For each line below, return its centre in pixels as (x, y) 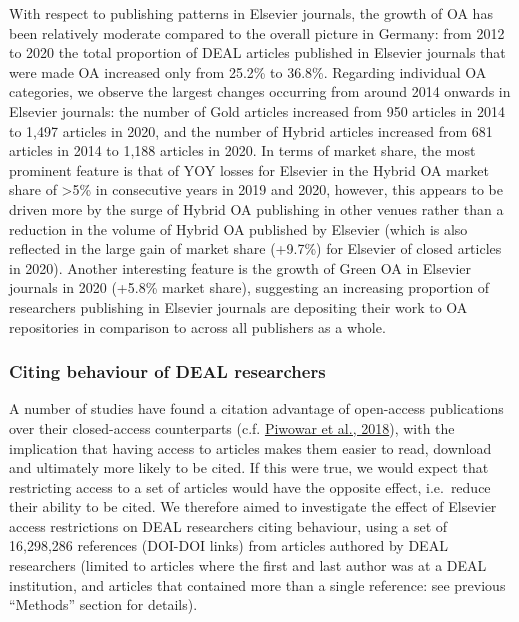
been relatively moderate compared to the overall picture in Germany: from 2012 (257, 32)
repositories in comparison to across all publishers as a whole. (197, 326)
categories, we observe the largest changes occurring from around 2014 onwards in (260, 91)
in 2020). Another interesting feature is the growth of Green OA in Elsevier (240, 267)
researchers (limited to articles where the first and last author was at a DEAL (248, 565)
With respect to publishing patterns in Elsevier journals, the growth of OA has (251, 13)
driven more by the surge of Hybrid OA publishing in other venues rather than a (256, 208)
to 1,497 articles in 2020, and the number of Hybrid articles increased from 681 (251, 130)
